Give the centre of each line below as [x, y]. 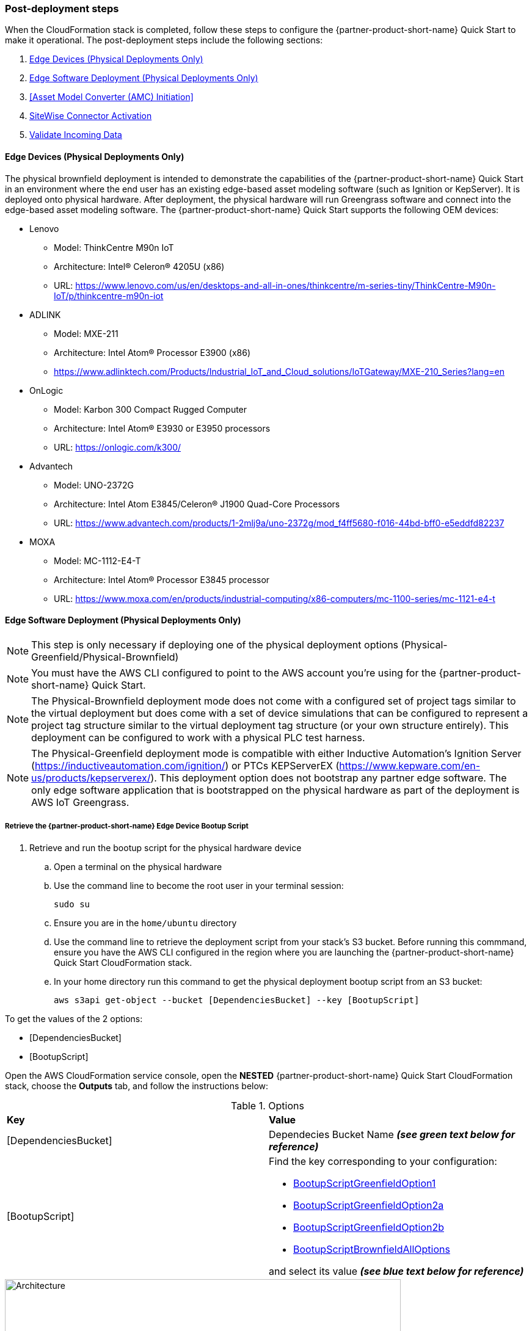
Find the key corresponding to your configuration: [383, 1161]
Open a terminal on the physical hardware [138, 866]
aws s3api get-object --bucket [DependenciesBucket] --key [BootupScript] [237, 1000]
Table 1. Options [268, 1105]
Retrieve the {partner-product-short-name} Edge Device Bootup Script [127, 826]
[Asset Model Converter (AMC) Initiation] [111, 97]
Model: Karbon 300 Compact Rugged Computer [151, 409]
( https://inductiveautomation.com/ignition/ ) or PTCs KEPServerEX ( [185, 765]
